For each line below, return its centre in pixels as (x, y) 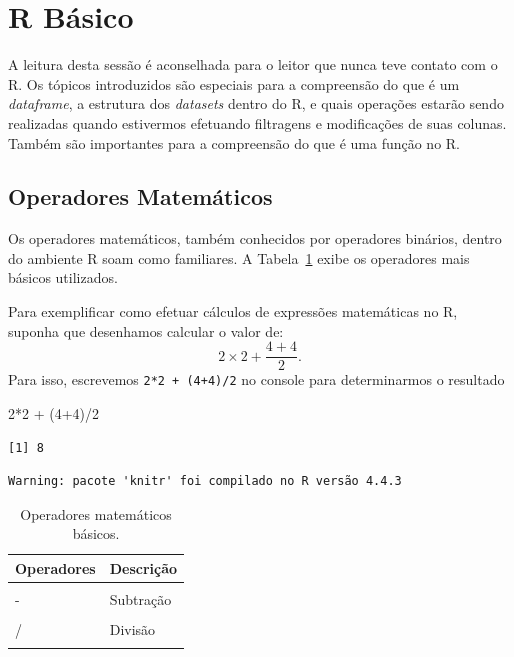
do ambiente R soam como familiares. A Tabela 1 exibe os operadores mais (239, 257)
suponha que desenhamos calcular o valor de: (146, 330)
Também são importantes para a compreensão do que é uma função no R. (234, 142)
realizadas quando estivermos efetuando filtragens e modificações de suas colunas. (257, 122)
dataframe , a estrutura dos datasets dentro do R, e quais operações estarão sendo (256, 103)
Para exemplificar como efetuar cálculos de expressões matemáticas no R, (233, 311)
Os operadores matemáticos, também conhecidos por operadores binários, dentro (255, 238)
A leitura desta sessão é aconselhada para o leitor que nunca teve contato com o (253, 64)
